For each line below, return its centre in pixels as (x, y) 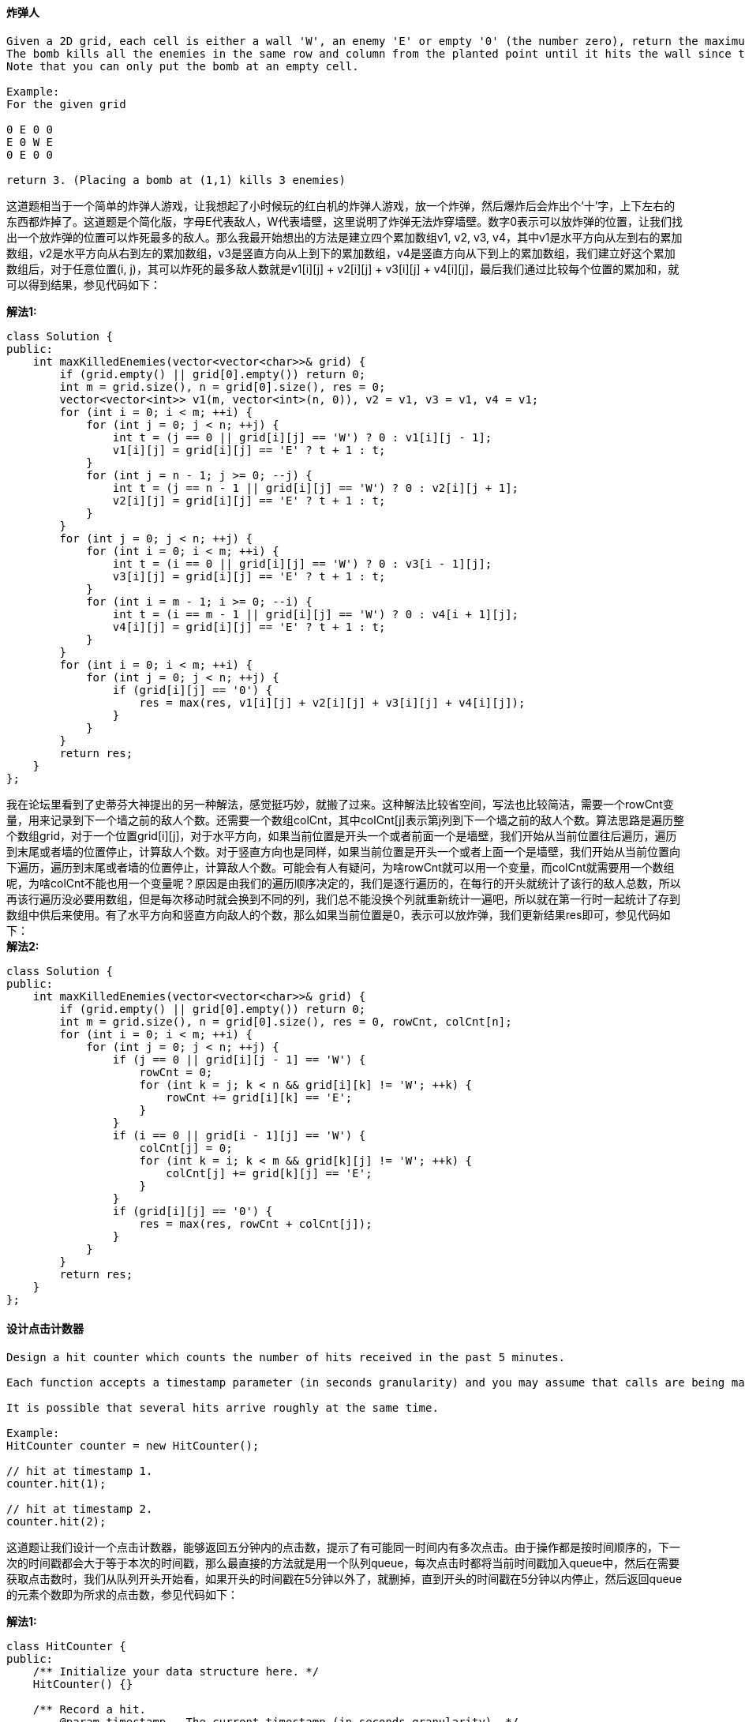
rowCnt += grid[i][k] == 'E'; (259, 1097)
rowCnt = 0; (176, 1072)
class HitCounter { (66, 1646)
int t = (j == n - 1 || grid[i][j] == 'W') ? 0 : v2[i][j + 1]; (316, 488)
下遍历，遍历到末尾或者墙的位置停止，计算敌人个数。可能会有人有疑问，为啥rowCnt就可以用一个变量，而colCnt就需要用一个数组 (341, 867)
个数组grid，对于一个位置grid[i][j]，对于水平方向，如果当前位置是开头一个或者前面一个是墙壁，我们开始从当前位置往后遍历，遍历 (342, 835)
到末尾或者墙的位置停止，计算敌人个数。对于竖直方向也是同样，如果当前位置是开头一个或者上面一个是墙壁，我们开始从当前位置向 (343, 851)
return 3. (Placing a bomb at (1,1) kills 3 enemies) (176, 180)
